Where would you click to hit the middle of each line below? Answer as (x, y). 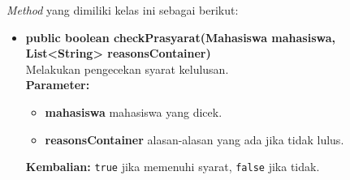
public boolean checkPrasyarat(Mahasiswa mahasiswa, (181, 37)
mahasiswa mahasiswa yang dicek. (134, 111)
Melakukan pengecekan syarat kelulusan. (127, 69)
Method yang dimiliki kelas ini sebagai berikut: (123, 10)
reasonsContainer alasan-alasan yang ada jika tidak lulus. (194, 139)
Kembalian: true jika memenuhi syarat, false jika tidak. (173, 167)
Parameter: (58, 85)
